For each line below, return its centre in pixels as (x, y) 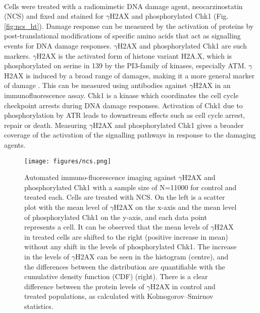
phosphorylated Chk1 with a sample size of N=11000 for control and (131, 187)
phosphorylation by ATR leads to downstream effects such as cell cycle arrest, (125, 115)
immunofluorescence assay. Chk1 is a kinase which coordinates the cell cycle (121, 95)
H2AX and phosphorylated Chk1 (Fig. (169, 16)
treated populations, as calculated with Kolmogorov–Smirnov (119, 296)
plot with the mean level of (66, 207)
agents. (15, 144)
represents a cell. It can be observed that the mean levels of (116, 227)
